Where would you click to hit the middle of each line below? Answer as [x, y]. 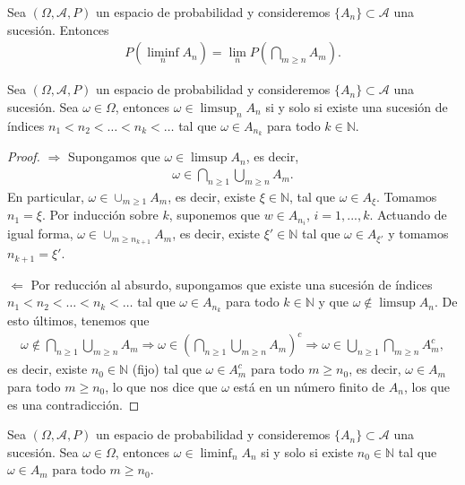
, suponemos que [214, 215]
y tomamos [418, 234]
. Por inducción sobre [100, 215]
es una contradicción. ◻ [73, 404]
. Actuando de [408, 215]
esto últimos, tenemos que [78, 320]
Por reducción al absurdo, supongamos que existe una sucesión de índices [232, 284]
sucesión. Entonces [58, 29]
